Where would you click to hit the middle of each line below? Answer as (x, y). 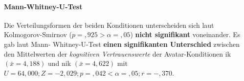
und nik (60, 63)
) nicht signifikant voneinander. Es (185, 34)
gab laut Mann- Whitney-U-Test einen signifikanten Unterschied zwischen (122, 44)
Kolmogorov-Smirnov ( (38, 34)
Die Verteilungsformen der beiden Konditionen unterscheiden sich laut (109, 25)
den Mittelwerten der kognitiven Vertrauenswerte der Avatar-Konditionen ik (118, 53)
